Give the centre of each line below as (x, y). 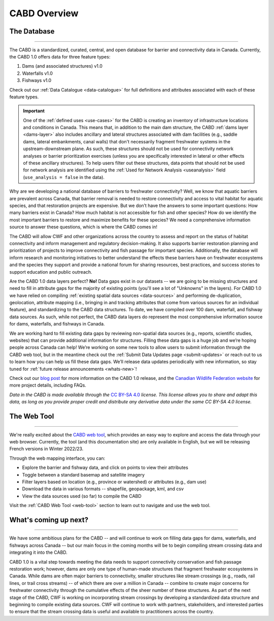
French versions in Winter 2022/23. (46, 449)
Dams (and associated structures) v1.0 (62, 66)
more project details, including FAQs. (48, 385)
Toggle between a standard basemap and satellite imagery (83, 475)
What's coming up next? (49, 520)
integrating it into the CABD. (39, 552)
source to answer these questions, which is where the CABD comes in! (83, 227)
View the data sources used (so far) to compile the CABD (82, 496)
